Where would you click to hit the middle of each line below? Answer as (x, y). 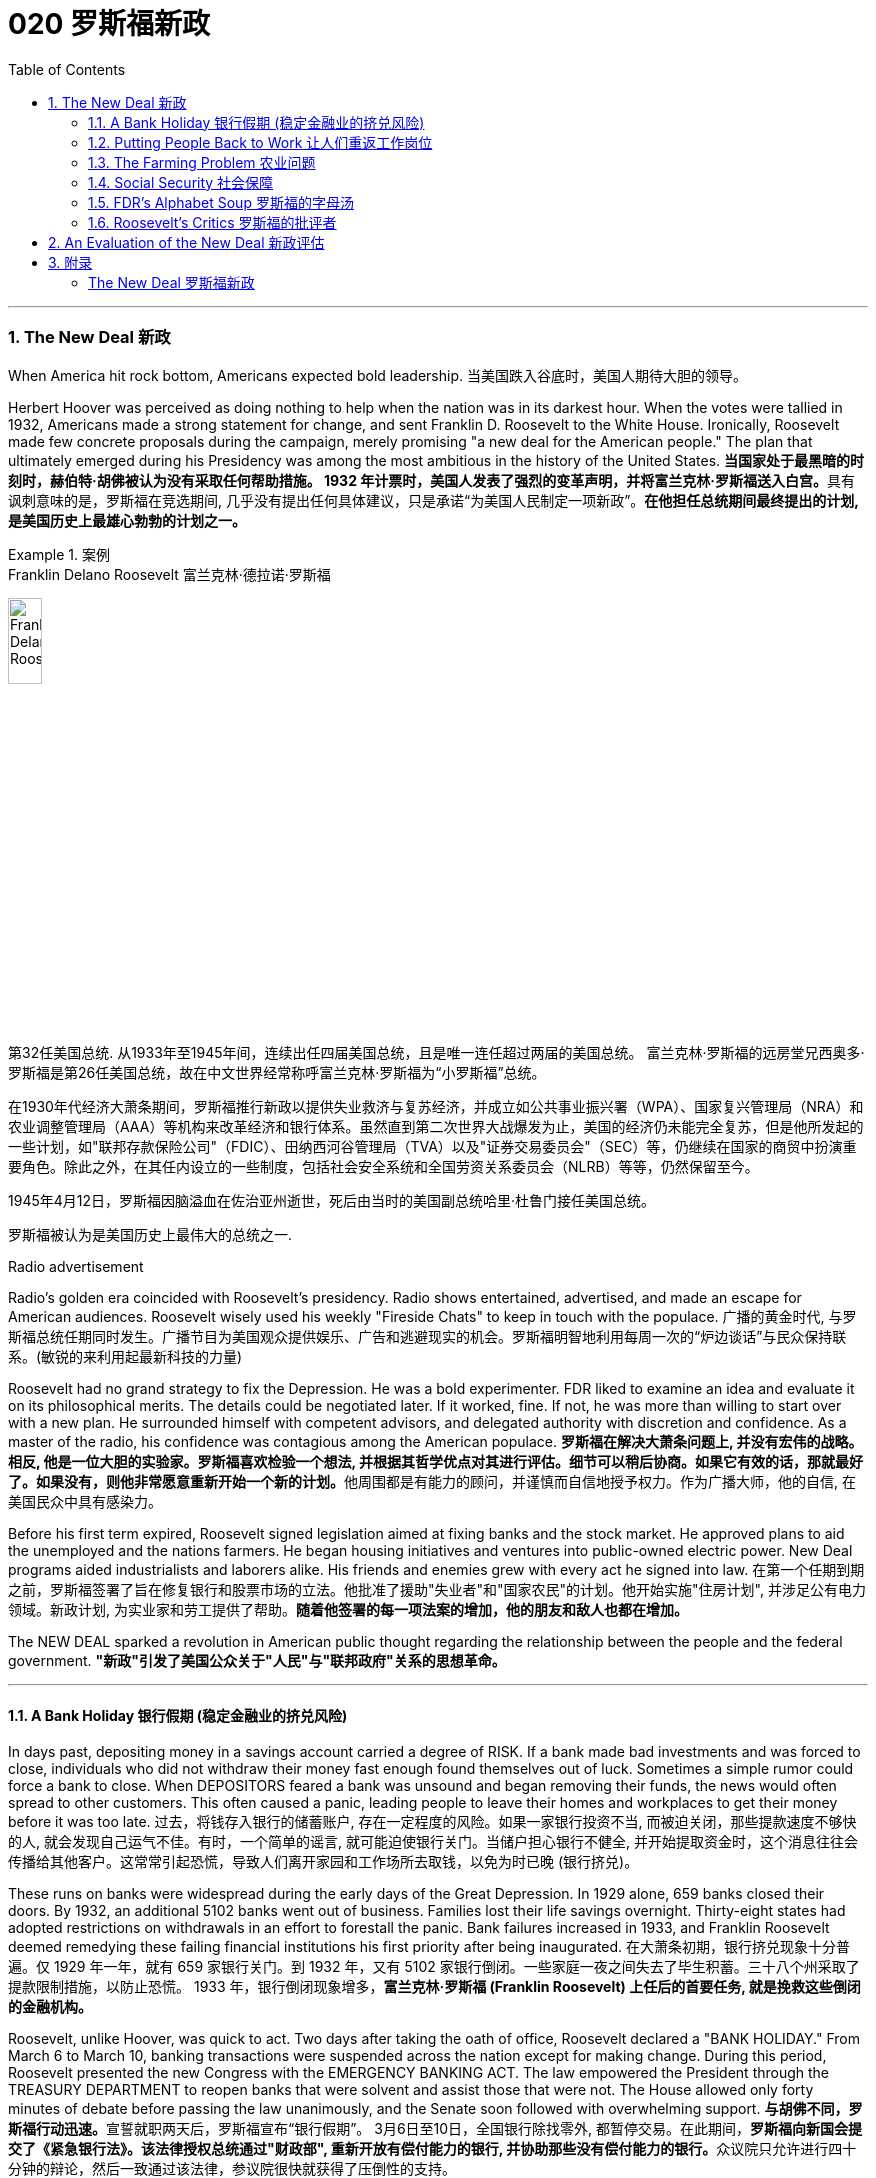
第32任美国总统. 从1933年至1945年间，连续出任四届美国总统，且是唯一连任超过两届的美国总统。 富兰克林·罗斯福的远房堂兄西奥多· (436, 1052)
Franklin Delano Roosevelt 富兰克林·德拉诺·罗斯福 (169, 574)
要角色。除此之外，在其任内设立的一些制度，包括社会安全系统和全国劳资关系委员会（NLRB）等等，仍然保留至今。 (383, 1166)
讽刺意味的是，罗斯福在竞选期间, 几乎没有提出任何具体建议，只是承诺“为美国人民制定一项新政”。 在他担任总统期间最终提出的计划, (433, 500)
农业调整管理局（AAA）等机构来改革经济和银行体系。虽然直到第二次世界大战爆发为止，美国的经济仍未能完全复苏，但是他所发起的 (436, 1126)
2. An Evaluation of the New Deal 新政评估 (186, 242)
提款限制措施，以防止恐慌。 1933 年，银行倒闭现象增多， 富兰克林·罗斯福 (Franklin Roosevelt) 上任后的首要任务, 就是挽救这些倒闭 (434, 1987)
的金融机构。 (50, 2007)
